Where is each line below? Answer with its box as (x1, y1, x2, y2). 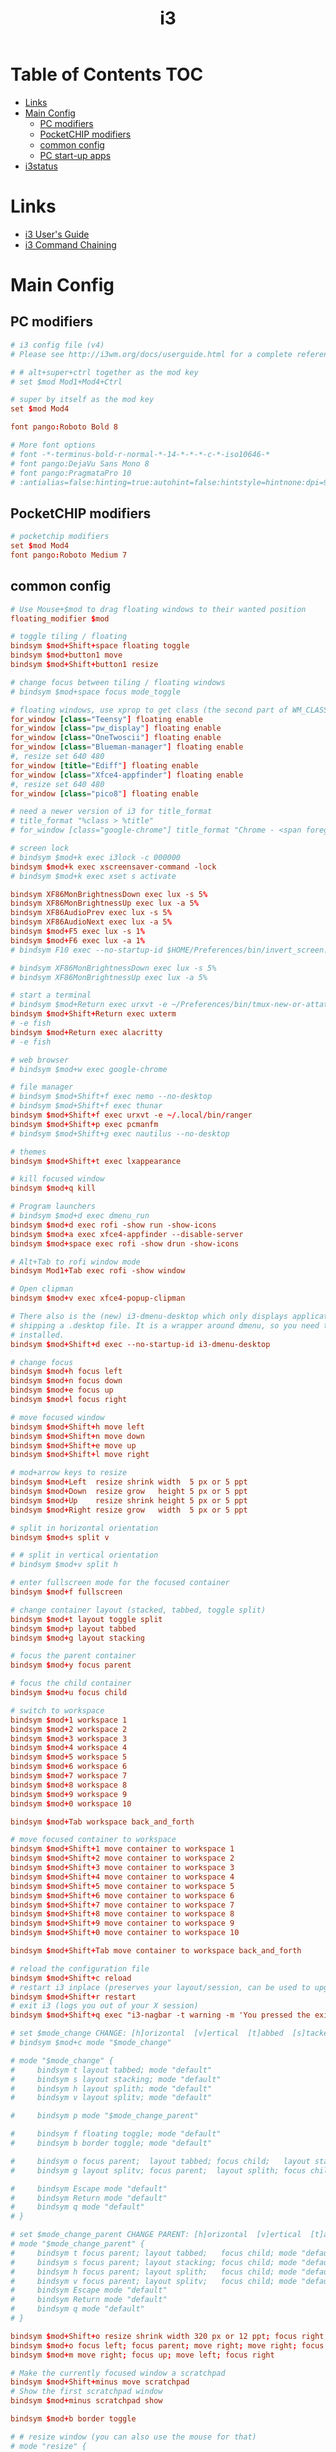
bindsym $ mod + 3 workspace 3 (10, 1733, 128, 1744)
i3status (24, 160, 58, 172)
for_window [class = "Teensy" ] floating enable (10, 714, 203, 724)
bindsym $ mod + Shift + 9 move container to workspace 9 (10, 1918, 235, 1929)
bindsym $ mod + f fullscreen (10, 1587, 123, 1597)
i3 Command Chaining (24, 238, 117, 251)
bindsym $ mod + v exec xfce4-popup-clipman (10, 1293, 186, 1304)
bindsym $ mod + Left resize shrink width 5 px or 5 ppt (10, 1477, 248, 1487)
